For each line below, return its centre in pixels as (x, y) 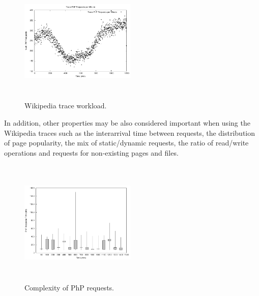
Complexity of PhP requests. (69, 287)
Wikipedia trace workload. (66, 106)
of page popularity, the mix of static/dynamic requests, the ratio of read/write (126, 143)
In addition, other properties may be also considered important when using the (127, 122)
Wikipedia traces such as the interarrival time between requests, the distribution (130, 132)
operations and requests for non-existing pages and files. (91, 152)
